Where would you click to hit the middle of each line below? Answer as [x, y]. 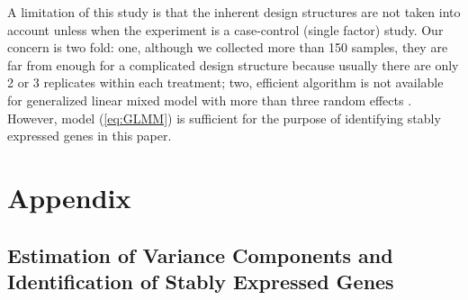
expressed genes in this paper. [90, 136]
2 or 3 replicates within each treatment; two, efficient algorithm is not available [225, 82]
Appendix [69, 197]
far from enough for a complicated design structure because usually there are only [233, 64]
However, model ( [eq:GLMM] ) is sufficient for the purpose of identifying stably [224, 118]
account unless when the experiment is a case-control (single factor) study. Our [225, 29]
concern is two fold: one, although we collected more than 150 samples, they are [228, 47]
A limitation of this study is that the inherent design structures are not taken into [234, 12]
